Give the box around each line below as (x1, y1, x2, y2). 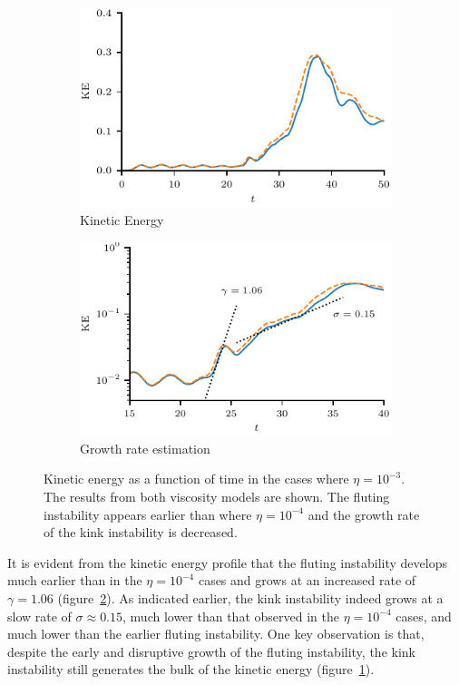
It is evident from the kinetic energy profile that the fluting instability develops (7, 553, 447, 572)
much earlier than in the (7, 571, 142, 590)
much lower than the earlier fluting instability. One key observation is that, (7, 624, 425, 643)
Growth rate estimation (80, 438, 210, 457)
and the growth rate (308, 504, 420, 524)
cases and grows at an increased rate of (198, 571, 416, 590)
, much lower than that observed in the (122, 606, 339, 625)
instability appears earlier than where (44, 504, 252, 524)
